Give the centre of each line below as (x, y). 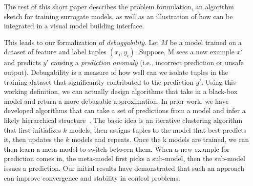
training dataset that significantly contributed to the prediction (99, 81)
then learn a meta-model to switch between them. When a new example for (117, 149)
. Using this (218, 81)
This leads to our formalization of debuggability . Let (81, 42)
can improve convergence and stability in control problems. (92, 177)
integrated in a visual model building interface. (74, 26)
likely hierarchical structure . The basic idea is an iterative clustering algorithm (123, 120)
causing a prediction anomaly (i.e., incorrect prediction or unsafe (147, 62)
